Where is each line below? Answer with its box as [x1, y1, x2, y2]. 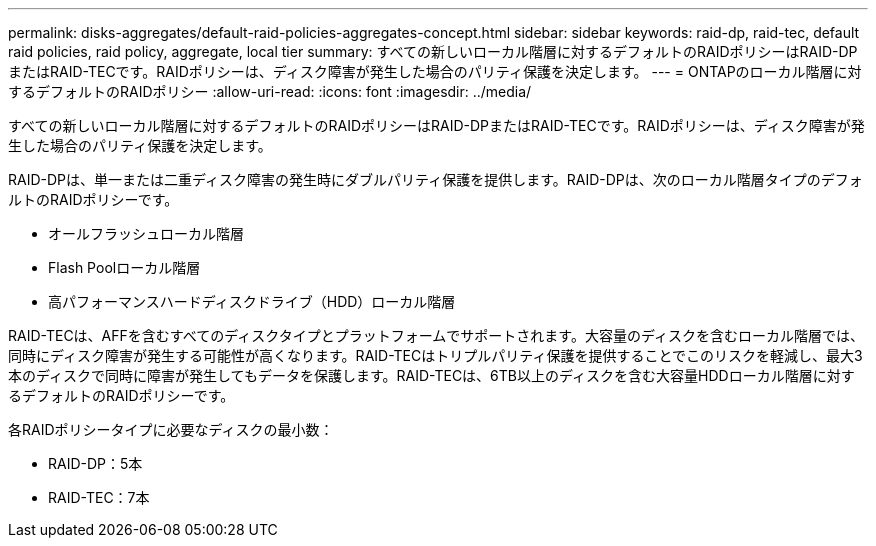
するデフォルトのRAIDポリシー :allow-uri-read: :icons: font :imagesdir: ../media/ [8, 83, 532, 100]
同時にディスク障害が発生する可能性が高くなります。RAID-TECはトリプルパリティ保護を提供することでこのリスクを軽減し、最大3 [8, 347, 863, 364]
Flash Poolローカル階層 [48, 259, 201, 276]
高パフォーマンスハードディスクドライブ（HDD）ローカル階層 [48, 293, 456, 310]
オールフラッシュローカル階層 [48, 225, 244, 242]
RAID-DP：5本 [48, 455, 143, 472]
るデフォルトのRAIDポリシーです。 [8, 387, 235, 404]
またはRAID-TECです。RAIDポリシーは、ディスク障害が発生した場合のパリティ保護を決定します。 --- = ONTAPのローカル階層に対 [8, 63, 862, 80]
